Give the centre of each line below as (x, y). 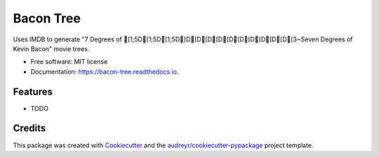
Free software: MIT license (69, 62)
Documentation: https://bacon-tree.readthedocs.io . (105, 71)
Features (33, 91)
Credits (29, 129)
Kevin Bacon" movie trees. (51, 48)
